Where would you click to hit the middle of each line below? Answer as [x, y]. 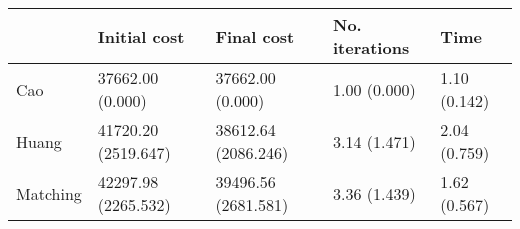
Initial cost [141, 36]
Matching [49, 193]
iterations [371, 47]
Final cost [255, 36]
